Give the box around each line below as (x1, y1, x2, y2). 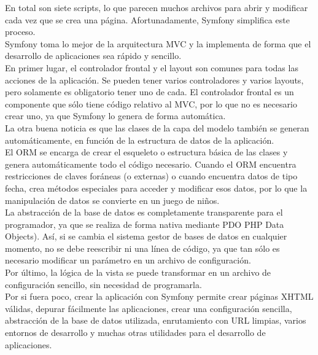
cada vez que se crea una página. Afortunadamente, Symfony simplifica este (5, 13, 290, 26)
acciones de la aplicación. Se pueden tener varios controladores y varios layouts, (5, 73, 304, 86)
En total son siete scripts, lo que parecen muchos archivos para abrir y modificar (5, 1, 308, 14)
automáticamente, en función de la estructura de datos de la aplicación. (5, 133, 274, 146)
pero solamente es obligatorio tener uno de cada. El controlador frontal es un (5, 85, 294, 98)
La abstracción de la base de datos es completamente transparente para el (5, 206, 283, 219)
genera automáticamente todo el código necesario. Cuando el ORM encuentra (5, 157, 297, 170)
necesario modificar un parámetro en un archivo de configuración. (5, 254, 251, 267)
